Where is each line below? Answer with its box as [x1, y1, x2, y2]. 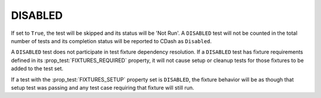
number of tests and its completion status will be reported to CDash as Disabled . [11, 37, 212, 44]
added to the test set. [11, 65, 64, 72]
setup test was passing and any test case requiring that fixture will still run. [11, 84, 194, 91]
